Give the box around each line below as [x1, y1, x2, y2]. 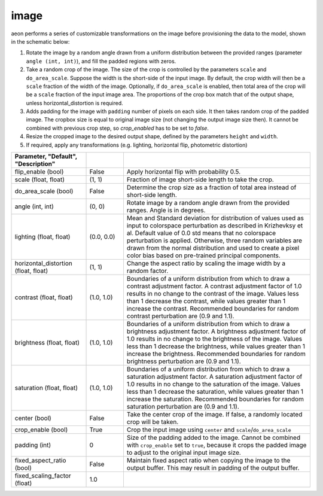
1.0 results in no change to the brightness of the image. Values [126, 335, 303, 343]
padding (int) [14, 441, 51, 449]
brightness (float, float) [14, 339, 80, 347]
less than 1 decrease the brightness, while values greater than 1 [126, 342, 305, 351]
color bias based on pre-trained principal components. [126, 251, 281, 260]
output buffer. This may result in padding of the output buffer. [126, 464, 300, 472]
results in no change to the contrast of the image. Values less [126, 290, 299, 298]
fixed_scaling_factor [14, 471, 71, 480]
